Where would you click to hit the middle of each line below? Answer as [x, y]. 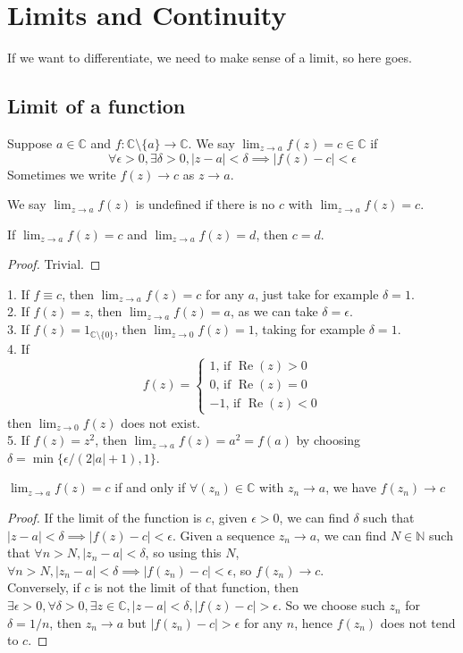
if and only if [150, 487]
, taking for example [310, 329]
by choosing [328, 440]
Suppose [30, 142]
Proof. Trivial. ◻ [54, 264]
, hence [313, 622]
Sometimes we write [62, 174]
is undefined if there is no [205, 204]
